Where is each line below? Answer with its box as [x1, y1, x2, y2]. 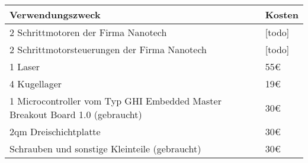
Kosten [265, 8, 299, 21]
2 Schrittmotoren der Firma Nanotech [9, 25, 167, 39]
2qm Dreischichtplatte [9, 125, 101, 138]
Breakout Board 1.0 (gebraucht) [9, 107, 142, 121]
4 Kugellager [9, 77, 62, 90]
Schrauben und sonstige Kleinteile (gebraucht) [9, 142, 201, 155]
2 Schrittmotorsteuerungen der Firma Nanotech [9, 43, 207, 56]
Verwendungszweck [9, 8, 101, 21]
